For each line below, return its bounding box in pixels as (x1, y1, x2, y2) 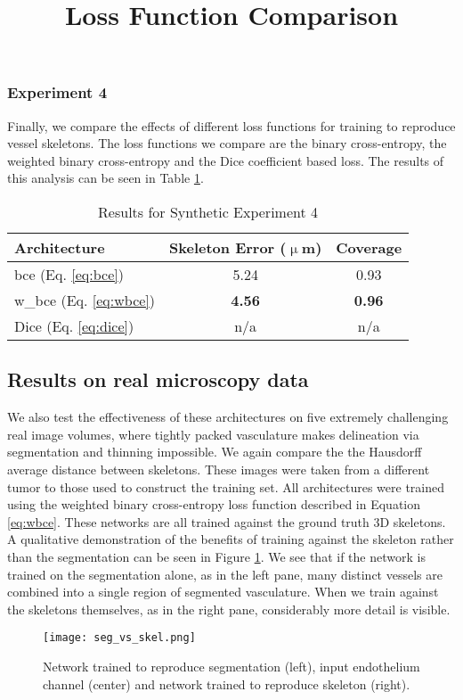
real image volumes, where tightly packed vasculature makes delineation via (7, 424, 419, 443)
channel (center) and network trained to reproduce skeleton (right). (43, 674, 410, 693)
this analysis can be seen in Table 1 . (7, 169, 204, 187)
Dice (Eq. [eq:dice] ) (14, 316, 134, 337)
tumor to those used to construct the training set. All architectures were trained (7, 477, 445, 496)
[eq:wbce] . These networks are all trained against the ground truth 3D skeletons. (7, 512, 446, 531)
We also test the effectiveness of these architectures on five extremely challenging (7, 408, 449, 426)
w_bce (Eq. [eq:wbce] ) (14, 290, 156, 311)
